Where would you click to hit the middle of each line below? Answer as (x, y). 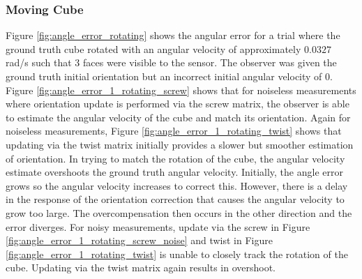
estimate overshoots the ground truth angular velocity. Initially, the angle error (174, 172)
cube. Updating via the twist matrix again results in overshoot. (141, 267)
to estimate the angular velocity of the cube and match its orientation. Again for (178, 117)
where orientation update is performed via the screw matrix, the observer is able (178, 104)
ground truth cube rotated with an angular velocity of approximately (153, 48)
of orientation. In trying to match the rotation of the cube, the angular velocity (175, 158)
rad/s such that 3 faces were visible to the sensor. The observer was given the (171, 62)
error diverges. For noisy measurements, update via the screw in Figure (158, 226)
